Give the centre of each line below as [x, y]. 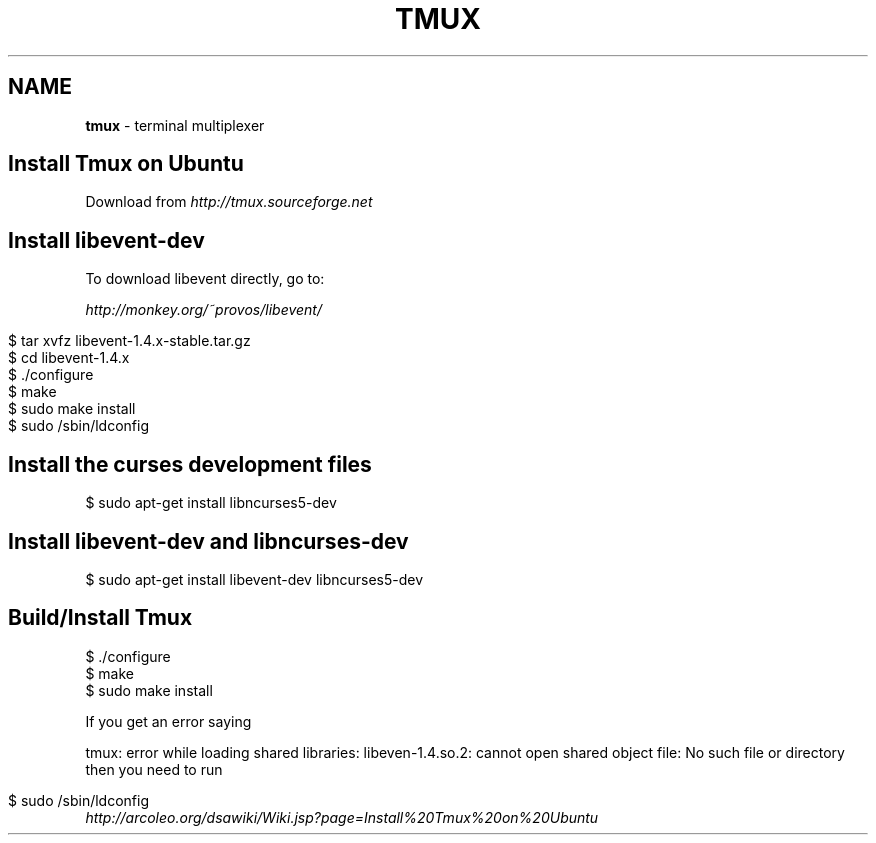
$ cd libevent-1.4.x [69, 358]
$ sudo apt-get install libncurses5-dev [211, 503]
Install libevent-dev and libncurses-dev [208, 541]
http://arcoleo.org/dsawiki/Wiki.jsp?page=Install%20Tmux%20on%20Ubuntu [342, 817]
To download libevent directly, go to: [205, 279]
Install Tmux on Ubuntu [126, 164]
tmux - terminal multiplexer [175, 125]
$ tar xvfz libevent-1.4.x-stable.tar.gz [129, 341]
